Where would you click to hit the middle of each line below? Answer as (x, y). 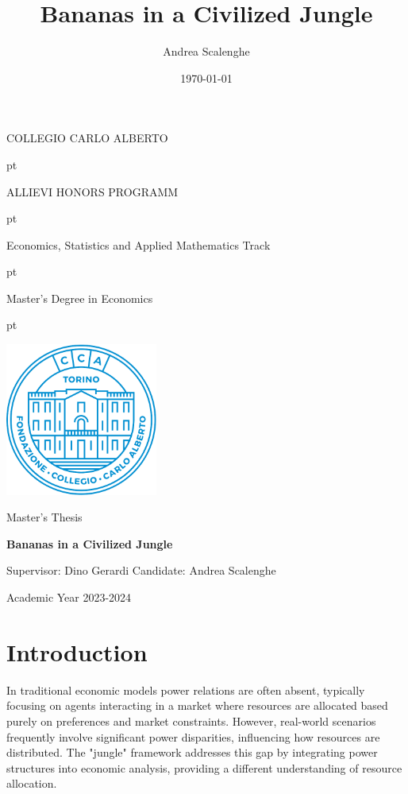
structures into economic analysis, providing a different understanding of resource (204, 767)
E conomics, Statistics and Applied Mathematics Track (139, 244)
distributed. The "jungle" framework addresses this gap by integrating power (192, 752)
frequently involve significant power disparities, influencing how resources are (193, 736)
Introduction (77, 651)
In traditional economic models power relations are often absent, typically (186, 689)
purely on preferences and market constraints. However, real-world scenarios (191, 720)
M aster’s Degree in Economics (80, 298)
